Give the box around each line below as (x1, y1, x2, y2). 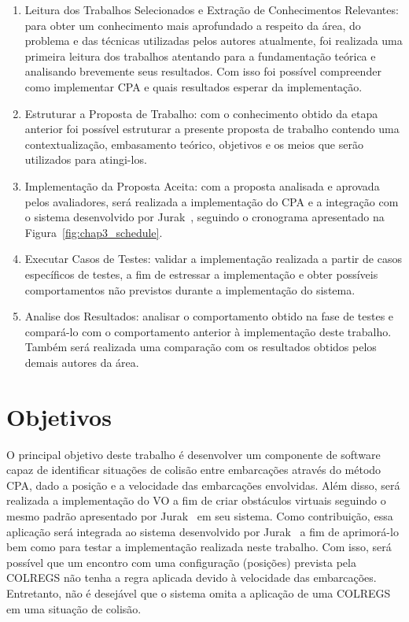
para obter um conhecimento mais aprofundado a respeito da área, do (24, 17, 361, 33)
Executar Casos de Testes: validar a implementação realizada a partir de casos (24, 250, 402, 267)
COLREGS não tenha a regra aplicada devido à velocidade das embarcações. (6, 569, 377, 586)
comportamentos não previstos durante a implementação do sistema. (24, 281, 356, 298)
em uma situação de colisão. (6, 600, 142, 616)
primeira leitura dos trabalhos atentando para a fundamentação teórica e (24, 47, 376, 64)
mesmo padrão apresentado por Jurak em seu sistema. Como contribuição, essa (6, 507, 393, 524)
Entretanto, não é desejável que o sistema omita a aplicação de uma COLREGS (6, 584, 391, 601)
